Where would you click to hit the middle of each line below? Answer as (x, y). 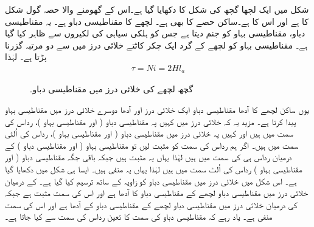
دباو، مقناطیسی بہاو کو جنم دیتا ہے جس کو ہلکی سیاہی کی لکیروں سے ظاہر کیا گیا (155, 33)
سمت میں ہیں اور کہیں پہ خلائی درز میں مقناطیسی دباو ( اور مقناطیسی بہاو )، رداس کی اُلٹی (149, 133)
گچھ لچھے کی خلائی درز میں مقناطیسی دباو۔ (111, 89)
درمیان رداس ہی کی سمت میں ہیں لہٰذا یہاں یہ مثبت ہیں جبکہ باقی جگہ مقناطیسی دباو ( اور (148, 157)
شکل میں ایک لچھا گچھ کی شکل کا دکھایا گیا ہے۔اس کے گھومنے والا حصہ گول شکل (157, 9)
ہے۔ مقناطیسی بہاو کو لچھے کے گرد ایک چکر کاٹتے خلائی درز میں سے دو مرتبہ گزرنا (156, 45)
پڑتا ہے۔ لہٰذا (26, 57)
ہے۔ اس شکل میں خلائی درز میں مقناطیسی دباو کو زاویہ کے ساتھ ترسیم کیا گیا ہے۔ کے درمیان (151, 181)
